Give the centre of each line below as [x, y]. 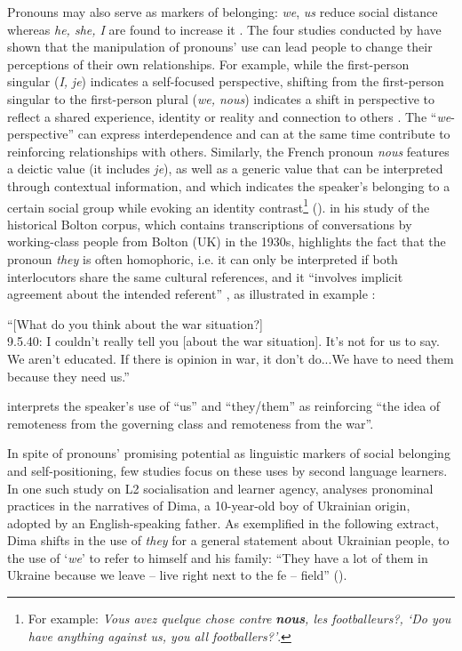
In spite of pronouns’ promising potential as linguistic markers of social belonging [229, 453]
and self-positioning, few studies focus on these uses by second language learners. [227, 470]
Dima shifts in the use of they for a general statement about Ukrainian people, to [228, 540]
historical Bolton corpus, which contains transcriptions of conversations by [210, 224]
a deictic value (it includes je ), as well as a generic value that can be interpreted [225, 169]
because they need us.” [68, 376]
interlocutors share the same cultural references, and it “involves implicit [205, 276]
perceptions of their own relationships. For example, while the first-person [208, 64]
